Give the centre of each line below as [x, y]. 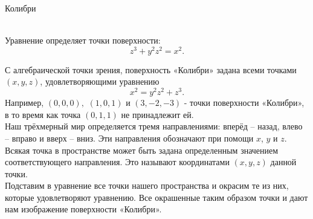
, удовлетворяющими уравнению [100, 81]
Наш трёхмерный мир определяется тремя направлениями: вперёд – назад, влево [154, 126]
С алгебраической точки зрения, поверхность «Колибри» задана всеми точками [151, 69]
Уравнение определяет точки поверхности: [83, 40]
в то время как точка [43, 114]
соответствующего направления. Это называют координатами [117, 162]
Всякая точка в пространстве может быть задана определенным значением [142, 150]
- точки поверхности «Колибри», [244, 103]
